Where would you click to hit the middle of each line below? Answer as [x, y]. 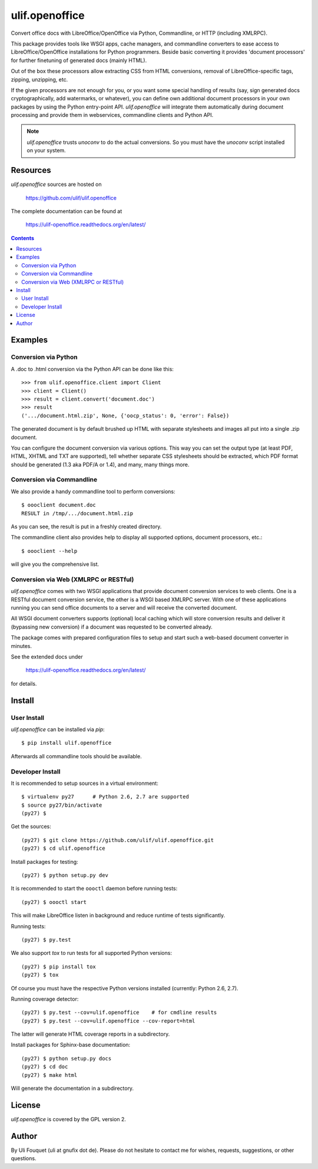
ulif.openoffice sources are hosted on [56, 184]
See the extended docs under [47, 657]
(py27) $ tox [40, 975]
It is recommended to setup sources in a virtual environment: [85, 783]
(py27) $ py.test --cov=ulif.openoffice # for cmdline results [119, 1013]
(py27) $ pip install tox [59, 967]
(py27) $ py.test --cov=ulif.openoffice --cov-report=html [108, 1021]
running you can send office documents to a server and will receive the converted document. [124, 608]
